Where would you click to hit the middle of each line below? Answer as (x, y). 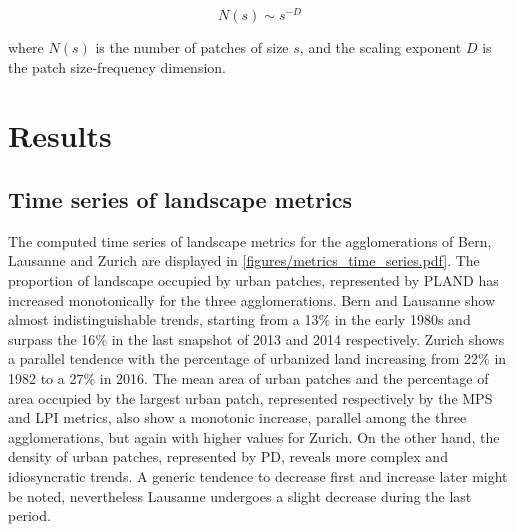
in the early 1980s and (402, 319)
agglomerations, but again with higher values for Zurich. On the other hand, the (254, 436)
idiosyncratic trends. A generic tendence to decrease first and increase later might (258, 475)
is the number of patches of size (192, 47)
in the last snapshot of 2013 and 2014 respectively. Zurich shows (308, 338)
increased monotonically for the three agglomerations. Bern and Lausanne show (252, 299)
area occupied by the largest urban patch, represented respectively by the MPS (250, 397)
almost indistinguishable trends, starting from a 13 (163, 319)
